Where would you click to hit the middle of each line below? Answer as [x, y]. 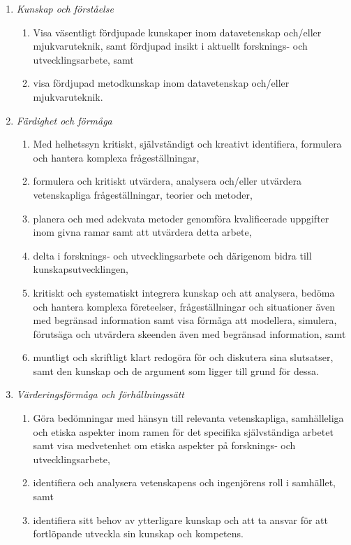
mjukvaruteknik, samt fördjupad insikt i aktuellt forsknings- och [170, 46]
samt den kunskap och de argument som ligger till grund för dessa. [176, 370]
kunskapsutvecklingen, [81, 269]
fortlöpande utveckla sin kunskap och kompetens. [138, 533]
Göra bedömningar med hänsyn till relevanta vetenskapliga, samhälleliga [188, 418]
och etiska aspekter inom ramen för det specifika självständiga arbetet [183, 431]
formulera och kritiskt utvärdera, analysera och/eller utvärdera [167, 181]
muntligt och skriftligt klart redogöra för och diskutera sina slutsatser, [183, 357]
